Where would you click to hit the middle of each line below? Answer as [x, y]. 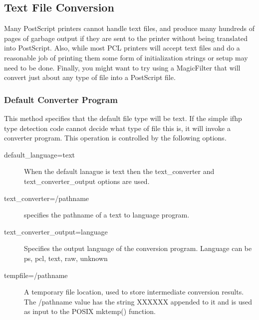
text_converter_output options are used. [87, 181]
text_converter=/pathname [47, 198]
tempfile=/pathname [36, 275]
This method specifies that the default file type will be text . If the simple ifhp [123, 118]
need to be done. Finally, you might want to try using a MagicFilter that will [122, 67]
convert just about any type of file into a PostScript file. [90, 77]
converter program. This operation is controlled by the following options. [115, 138]
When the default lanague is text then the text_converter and [119, 171]
